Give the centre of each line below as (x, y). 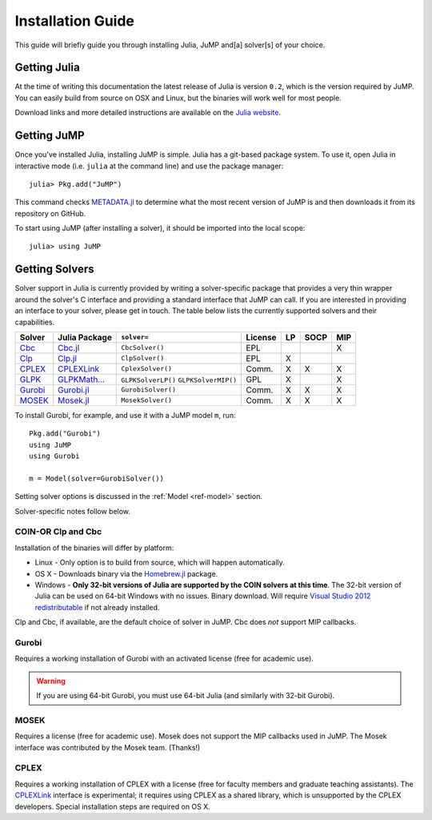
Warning (51, 681)
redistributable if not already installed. (97, 607)
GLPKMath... (81, 379)
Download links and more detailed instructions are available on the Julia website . (148, 113)
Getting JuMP (50, 136)
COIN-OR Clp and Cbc (58, 532)
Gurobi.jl (73, 390)
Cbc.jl (68, 348)
